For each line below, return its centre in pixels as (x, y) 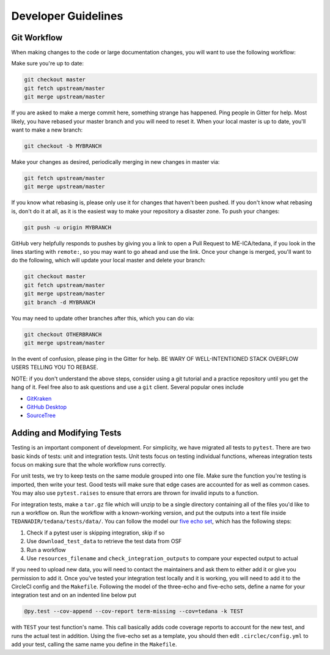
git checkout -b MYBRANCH (63, 146)
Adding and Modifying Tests (66, 433)
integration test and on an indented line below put (74, 595)
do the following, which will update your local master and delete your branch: (108, 261)
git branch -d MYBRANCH (60, 302)
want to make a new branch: (47, 130)
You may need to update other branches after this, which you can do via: (103, 318)
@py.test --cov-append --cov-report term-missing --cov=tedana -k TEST (134, 611)
